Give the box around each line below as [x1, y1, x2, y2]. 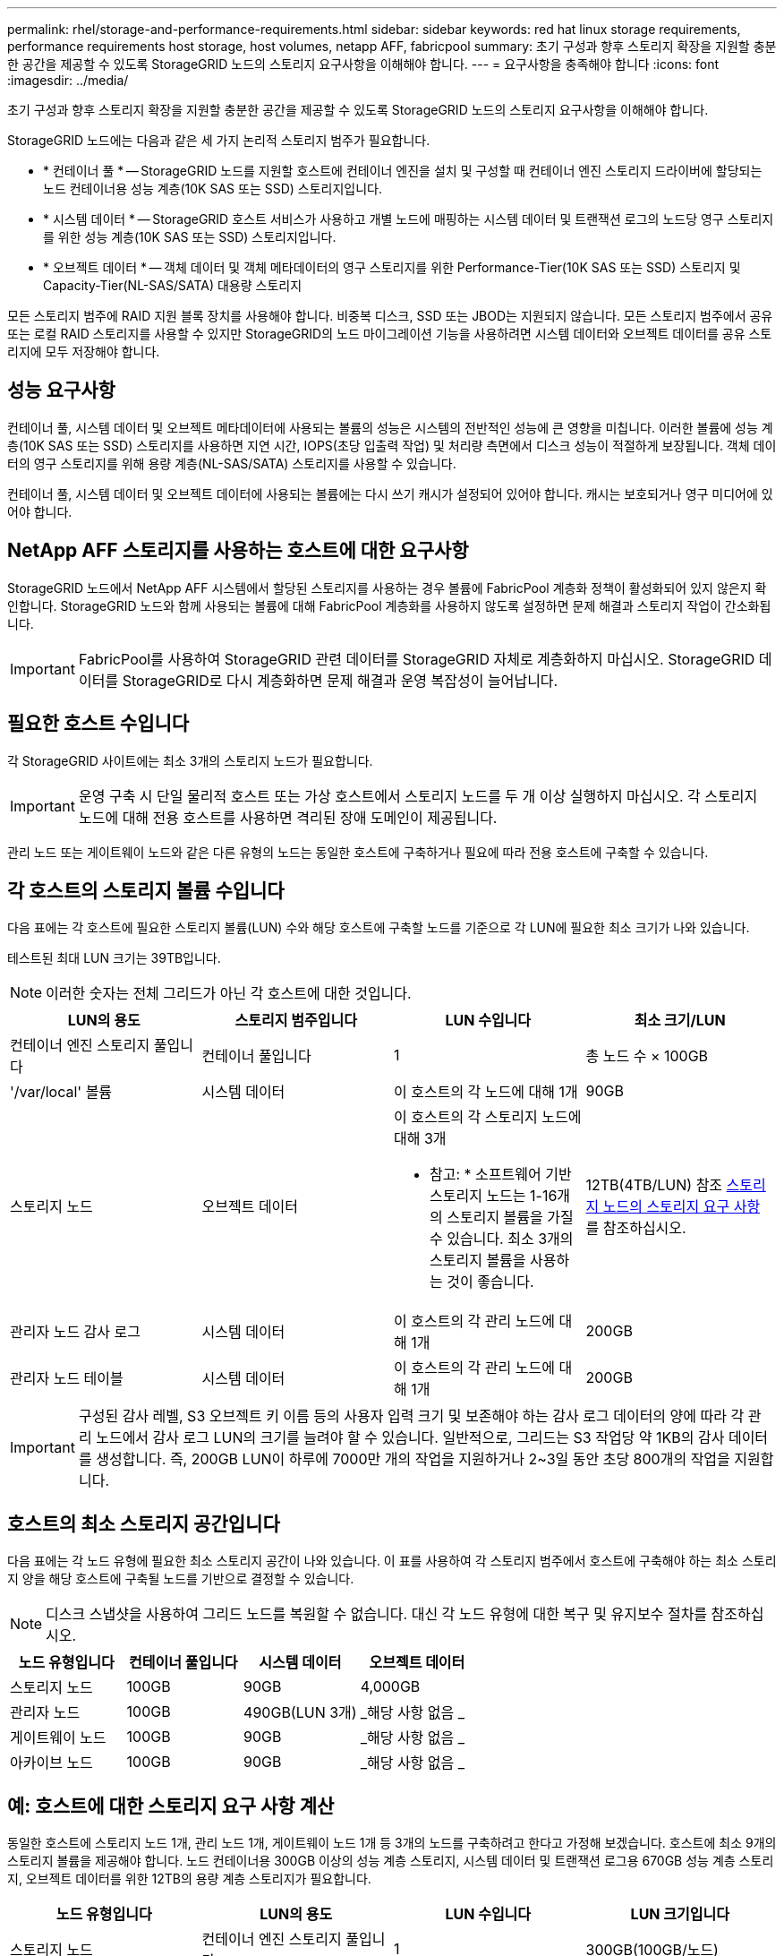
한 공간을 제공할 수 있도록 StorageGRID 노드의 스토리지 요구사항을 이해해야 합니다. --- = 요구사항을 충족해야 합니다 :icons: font [7, 56, 720, 72]
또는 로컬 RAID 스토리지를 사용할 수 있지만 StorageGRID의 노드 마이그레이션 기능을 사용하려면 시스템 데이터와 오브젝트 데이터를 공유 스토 [7, 326, 772, 341]
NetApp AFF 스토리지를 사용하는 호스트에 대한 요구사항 [7, 539, 469, 562]
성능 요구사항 [7, 379, 115, 402]
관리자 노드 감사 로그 [10, 1323, 141, 1342]
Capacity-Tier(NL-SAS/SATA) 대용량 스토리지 [43, 278, 303, 293]
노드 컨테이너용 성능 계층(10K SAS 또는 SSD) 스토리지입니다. [43, 181, 383, 196]
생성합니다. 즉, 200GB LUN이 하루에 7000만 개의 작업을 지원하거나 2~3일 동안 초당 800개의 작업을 [96, 1450, 730, 1469]
